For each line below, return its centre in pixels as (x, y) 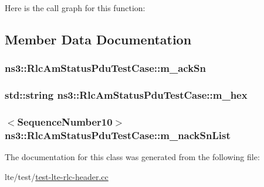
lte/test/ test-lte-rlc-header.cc (57, 176)
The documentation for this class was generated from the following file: (132, 157)
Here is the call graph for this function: (75, 8)
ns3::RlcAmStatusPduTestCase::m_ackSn (105, 68)
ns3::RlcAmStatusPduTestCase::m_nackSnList (118, 135)
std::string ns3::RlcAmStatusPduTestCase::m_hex (126, 95)
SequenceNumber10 (65, 121)
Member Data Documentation (98, 39)
